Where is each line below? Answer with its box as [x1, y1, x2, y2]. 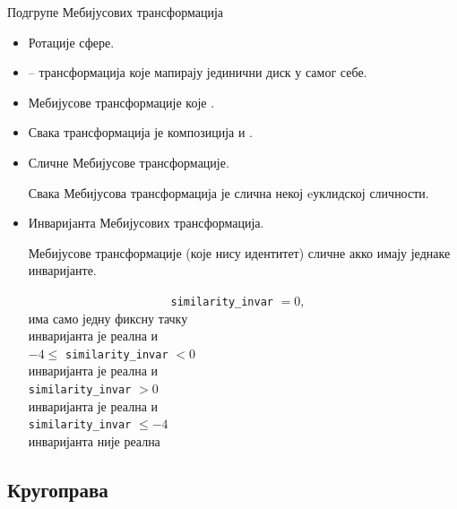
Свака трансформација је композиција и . [28, 123, 253, 142]
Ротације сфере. [28, 32, 115, 51]
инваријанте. [28, 261, 97, 280]
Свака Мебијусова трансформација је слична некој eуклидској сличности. [28, 183, 429, 202]
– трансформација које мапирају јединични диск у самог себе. [28, 63, 367, 82]
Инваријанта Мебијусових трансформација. [28, 213, 264, 232]
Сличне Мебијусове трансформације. [28, 152, 229, 171]
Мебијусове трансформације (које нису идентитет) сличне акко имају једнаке [28, 243, 451, 262]
